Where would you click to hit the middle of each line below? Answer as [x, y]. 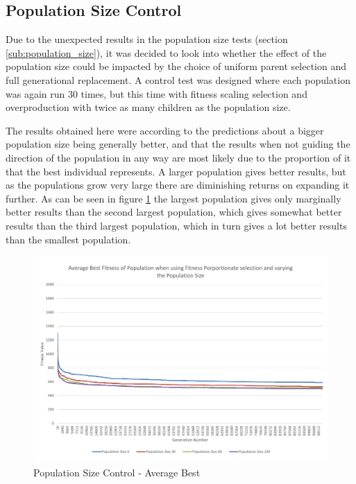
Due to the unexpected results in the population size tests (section [147, 39]
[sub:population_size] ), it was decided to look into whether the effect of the [166, 52]
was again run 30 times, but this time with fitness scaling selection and [156, 93]
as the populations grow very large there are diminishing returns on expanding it [178, 185]
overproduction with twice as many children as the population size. [148, 107]
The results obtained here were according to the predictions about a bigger [165, 130]
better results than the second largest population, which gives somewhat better [174, 212]
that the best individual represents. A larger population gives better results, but [176, 171]
